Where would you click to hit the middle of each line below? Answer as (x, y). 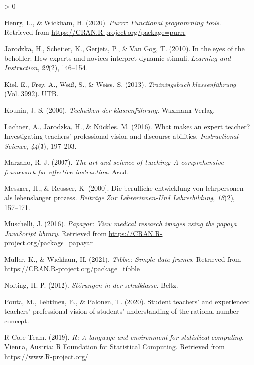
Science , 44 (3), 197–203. (41, 145)
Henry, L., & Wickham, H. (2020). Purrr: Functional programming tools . (113, 22)
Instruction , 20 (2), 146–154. (46, 67)
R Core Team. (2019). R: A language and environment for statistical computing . (124, 337)
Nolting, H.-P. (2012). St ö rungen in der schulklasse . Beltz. (91, 285)
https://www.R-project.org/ (46, 356)
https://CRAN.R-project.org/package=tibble (72, 268)
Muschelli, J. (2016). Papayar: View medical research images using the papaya (121, 224)
